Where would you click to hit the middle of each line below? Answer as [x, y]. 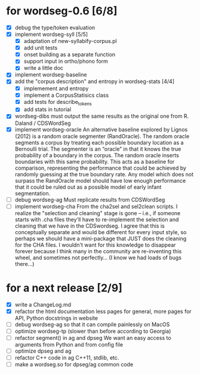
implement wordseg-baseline [51, 75]
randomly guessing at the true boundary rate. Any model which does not [104, 174]
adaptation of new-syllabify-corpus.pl [70, 41]
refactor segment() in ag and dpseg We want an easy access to [93, 338]
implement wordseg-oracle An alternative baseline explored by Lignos [101, 129]
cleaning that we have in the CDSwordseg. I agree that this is [90, 226]
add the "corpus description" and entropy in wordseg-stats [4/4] [95, 81]
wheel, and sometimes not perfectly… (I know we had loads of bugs [98, 257]
